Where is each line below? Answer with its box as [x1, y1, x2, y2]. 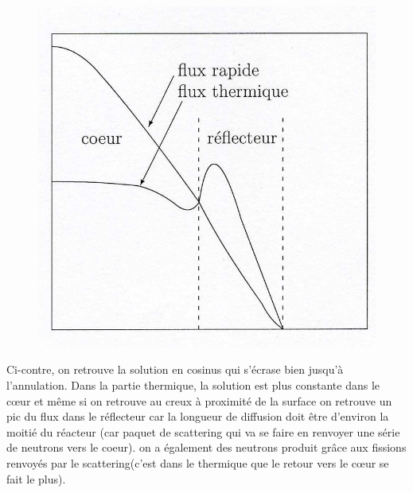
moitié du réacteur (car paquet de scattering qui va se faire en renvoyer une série [6, 423, 400, 440]
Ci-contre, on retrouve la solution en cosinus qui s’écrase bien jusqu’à [6, 361, 344, 378]
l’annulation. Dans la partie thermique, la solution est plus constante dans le [6, 376, 380, 393]
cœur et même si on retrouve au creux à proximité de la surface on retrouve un [6, 392, 392, 409]
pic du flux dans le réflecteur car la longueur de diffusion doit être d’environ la [6, 408, 389, 425]
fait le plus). [6, 470, 66, 487]
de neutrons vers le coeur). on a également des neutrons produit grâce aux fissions [6, 439, 407, 456]
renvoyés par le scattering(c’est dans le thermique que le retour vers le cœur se [6, 454, 389, 471]
